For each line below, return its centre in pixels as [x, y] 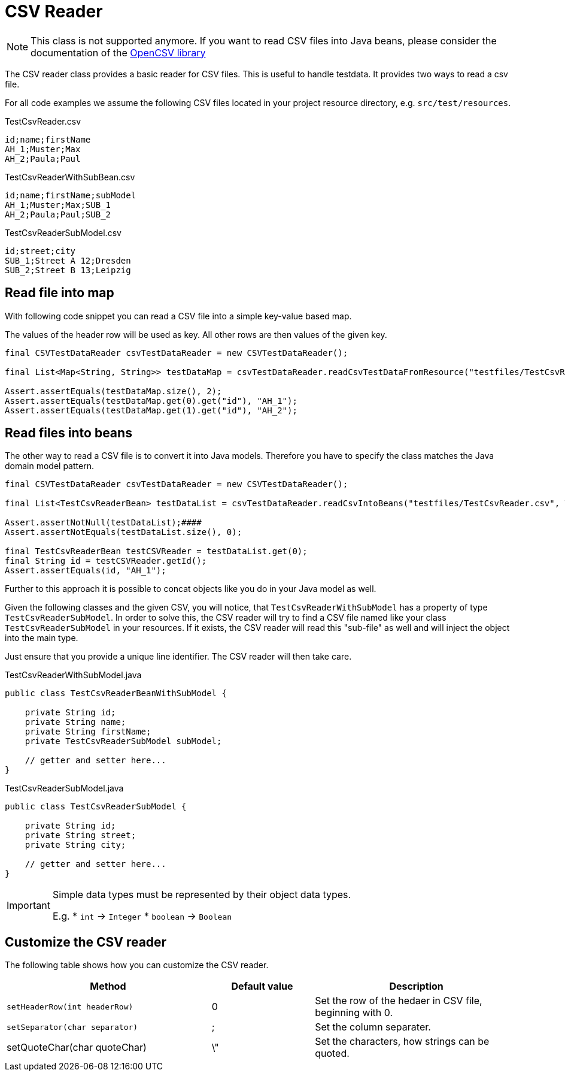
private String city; [75, 845]
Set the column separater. [373, 1027]
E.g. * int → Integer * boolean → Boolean [142, 916]
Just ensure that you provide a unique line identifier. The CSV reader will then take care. [178, 657]
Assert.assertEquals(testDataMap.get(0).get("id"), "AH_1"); [151, 401]
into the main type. [42, 638]
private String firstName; [88, 732]
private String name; [75, 722]
